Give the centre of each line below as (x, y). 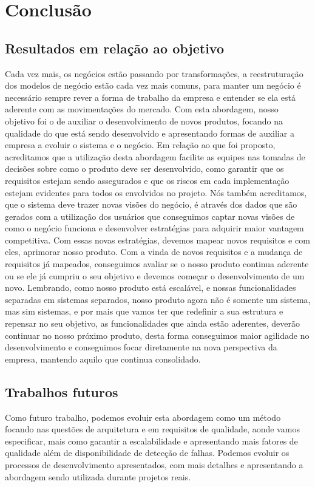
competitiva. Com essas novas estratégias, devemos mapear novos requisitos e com (157, 240)
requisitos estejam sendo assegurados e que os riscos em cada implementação (147, 180)
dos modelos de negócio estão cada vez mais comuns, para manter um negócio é (153, 85)
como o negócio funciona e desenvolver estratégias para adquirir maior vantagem (154, 228)
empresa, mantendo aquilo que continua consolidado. (103, 359)
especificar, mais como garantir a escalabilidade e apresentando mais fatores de (151, 441)
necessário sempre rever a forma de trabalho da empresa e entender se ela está (151, 97)
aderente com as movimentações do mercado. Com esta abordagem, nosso (142, 109)
